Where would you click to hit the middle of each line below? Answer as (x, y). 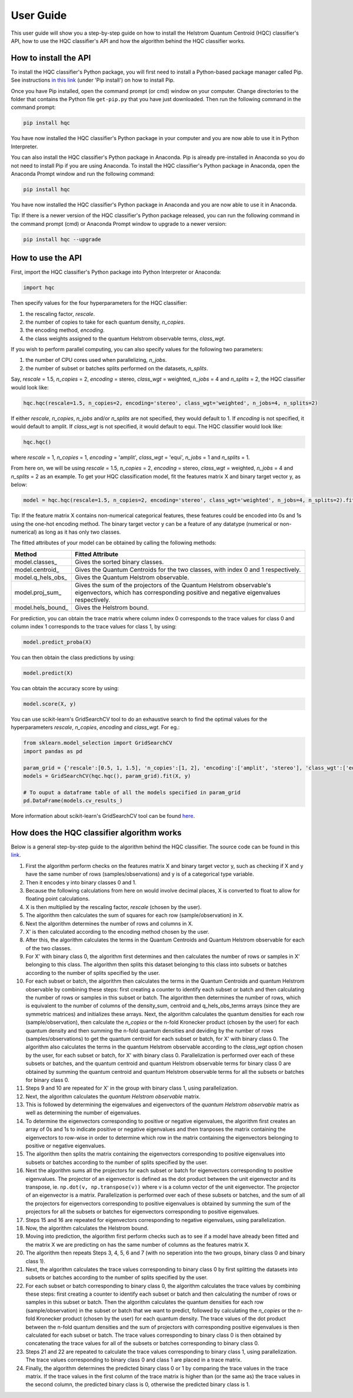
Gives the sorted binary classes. (119, 562)
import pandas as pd (53, 751)
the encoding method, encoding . (65, 330)
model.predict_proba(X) (58, 642)
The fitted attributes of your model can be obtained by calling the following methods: (114, 543)
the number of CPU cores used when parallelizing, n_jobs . (96, 360)
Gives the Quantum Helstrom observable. (132, 577)
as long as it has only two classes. (80, 532)
